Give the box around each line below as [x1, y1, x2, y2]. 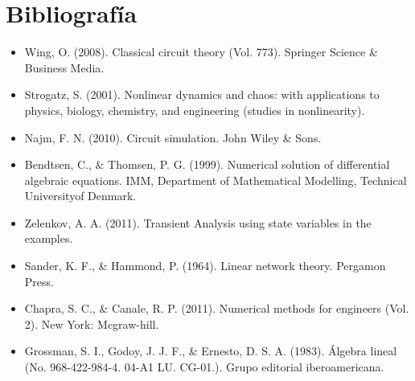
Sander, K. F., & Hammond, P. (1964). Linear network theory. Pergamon [24, 257, 386, 274]
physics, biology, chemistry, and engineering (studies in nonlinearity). [24, 101, 365, 118]
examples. [24, 230, 73, 247]
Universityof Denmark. [24, 187, 137, 204]
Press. [24, 272, 54, 289]
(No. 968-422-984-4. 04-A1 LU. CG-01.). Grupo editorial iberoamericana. [24, 358, 384, 375]
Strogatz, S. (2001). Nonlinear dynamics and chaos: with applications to [24, 86, 380, 103]
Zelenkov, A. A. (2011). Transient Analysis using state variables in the [24, 214, 372, 231]
